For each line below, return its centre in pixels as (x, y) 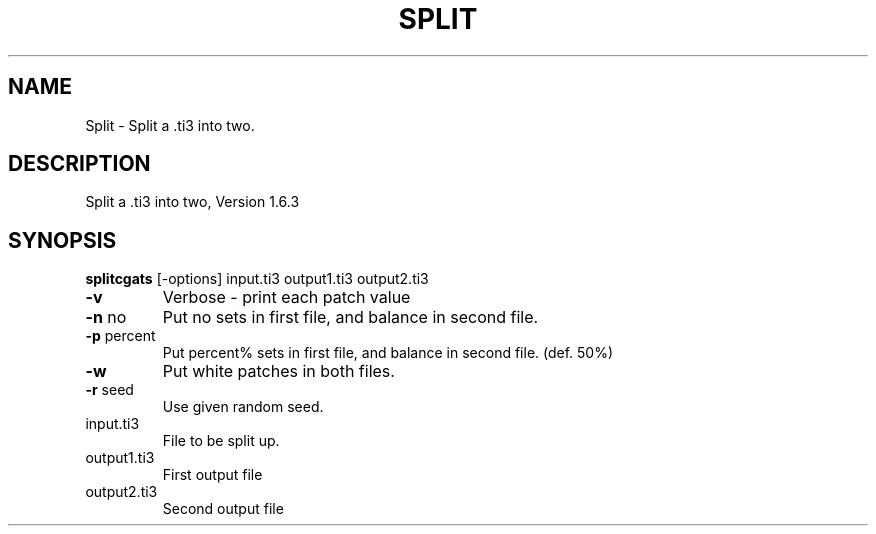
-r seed (109, 390)
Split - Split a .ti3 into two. (170, 125)
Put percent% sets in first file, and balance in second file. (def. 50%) (388, 353)
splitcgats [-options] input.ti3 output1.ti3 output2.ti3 (257, 279)
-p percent (120, 336)
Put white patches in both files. (278, 371)
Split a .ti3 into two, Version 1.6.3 (192, 202)
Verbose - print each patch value (286, 297)
